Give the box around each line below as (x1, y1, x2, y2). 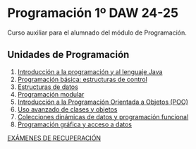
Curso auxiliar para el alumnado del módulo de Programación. (7, 28, 187, 37)
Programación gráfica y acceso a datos (17, 120, 133, 129)
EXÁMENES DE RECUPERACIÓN (7, 133, 101, 142)
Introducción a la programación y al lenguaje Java (17, 67, 163, 76)
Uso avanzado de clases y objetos (17, 105, 118, 114)
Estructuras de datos (17, 83, 79, 91)
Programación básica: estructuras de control (17, 75, 148, 83)
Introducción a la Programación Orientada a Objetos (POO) (17, 97, 189, 106)
